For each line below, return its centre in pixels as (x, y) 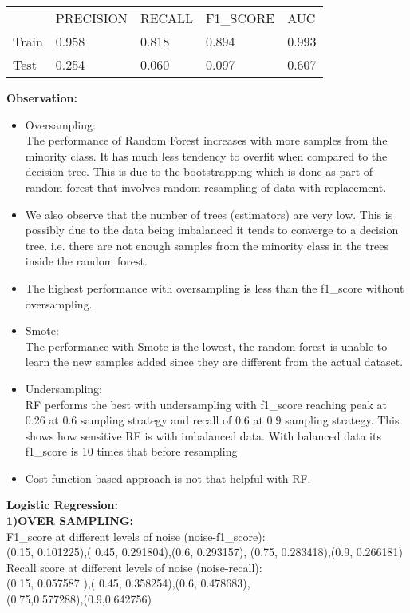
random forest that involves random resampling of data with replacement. (206, 187)
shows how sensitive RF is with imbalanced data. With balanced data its (203, 435)
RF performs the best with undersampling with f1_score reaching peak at (206, 404)
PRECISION (91, 18)
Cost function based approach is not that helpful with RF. (168, 478)
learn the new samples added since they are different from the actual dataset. (214, 362)
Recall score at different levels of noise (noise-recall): (134, 567)
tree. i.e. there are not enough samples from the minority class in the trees (207, 245)
